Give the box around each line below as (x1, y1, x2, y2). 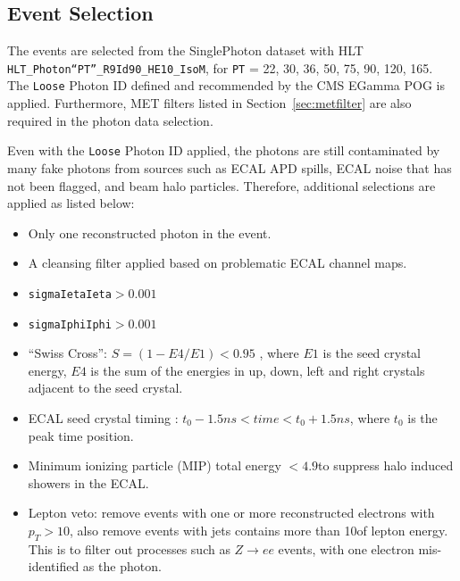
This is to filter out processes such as (28, 539, 230, 558)
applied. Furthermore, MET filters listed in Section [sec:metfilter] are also (7, 94, 412, 112)
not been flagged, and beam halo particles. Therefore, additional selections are (7, 176, 436, 195)
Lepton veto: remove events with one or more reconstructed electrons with (28, 503, 435, 522)
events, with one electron (278, 539, 414, 558)
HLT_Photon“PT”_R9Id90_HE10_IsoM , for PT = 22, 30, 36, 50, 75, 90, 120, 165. (7, 58, 433, 77)
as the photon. (82, 557, 162, 576)
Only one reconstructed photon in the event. (28, 223, 272, 242)
